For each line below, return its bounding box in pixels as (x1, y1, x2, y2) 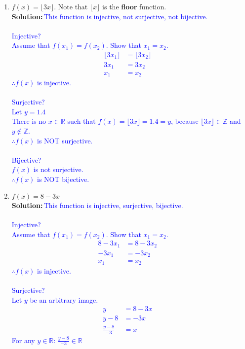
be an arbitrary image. (30, 294, 98, 305)
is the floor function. (102, 1, 166, 11)
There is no (11, 116, 46, 126)
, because (171, 116, 199, 126)
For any (11, 335, 35, 345)
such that (67, 116, 96, 126)
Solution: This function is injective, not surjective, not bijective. (11, 11, 208, 21)
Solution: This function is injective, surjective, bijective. (11, 200, 183, 210)
